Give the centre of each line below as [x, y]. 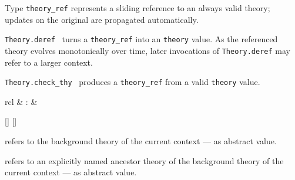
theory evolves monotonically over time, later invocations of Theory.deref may [147, 50]
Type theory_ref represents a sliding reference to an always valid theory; [138, 8]
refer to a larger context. [49, 62]
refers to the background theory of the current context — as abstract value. [141, 141]
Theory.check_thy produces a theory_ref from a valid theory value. [133, 82]
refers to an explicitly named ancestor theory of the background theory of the [144, 160]
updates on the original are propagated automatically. [102, 19]
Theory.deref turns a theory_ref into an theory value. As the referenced [141, 39]
